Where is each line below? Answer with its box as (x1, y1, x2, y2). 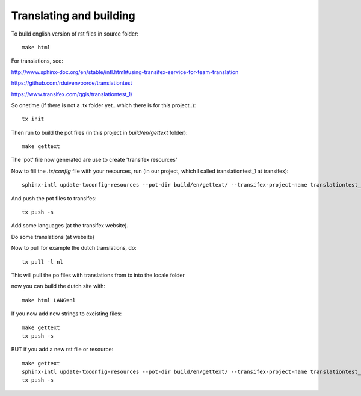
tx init (22, 116, 45, 123)
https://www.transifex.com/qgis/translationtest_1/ (11, 90, 133, 97)
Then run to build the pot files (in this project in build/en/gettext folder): (11, 129, 188, 136)
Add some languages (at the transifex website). (11, 222, 129, 229)
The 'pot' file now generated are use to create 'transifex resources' (11, 156, 177, 164)
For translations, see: (11, 57, 63, 64)
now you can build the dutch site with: (11, 283, 105, 290)
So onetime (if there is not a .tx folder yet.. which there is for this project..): (11, 101, 196, 108)
